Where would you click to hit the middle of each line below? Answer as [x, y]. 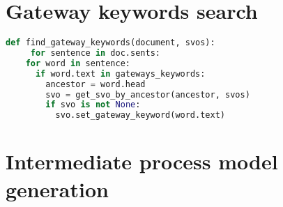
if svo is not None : [93, 105]
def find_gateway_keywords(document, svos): [110, 43]
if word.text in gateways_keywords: [120, 74]
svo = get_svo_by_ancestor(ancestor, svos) [148, 94]
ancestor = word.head [95, 84]
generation [57, 189]
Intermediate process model [142, 161]
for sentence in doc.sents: [95, 53]
